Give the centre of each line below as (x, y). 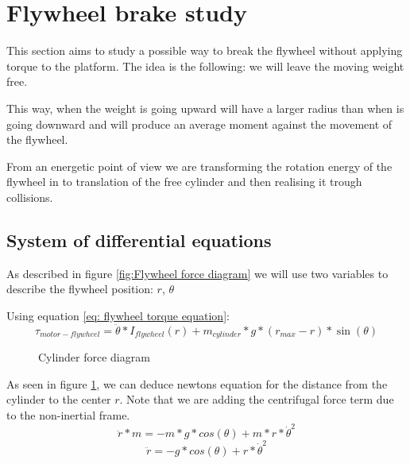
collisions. (30, 197)
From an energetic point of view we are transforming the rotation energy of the (199, 166)
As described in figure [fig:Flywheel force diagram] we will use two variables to (197, 273)
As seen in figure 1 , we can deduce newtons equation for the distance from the (197, 383)
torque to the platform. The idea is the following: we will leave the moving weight (205, 66)
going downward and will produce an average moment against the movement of (199, 124)
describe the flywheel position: (80, 289)
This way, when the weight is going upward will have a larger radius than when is (205, 108)
